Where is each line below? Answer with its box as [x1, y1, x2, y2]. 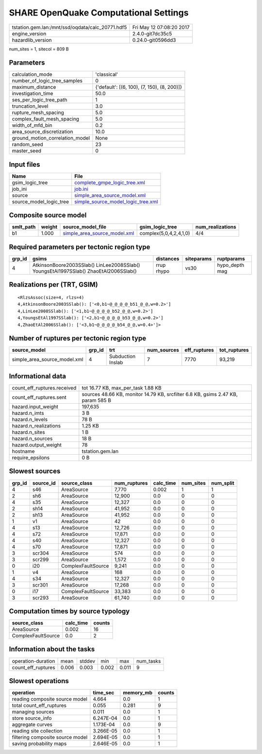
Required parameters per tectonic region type [9, 243, 150, 251]
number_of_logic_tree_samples [12, 78, 82, 84]
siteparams [185, 255, 212, 262]
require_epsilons [12, 454, 50, 461]
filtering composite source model [12, 734, 88, 741]
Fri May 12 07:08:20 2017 [132, 24, 190, 31]
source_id [32, 479, 56, 486]
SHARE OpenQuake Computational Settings [9, 7, 189, 18]
